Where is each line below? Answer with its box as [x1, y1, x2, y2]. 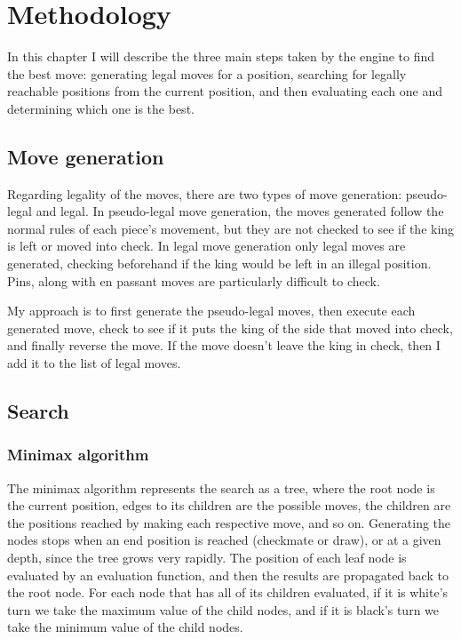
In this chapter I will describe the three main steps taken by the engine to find [7, 47, 435, 66]
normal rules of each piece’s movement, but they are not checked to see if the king [7, 219, 455, 237]
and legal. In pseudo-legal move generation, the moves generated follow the [36, 202, 444, 220]
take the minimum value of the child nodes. [7, 618, 243, 636]
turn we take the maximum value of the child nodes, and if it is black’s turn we [7, 600, 440, 619]
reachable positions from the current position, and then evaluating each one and [7, 82, 443, 100]
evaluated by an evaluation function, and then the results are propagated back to [7, 565, 449, 584]
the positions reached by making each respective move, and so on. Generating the [7, 513, 451, 531]
